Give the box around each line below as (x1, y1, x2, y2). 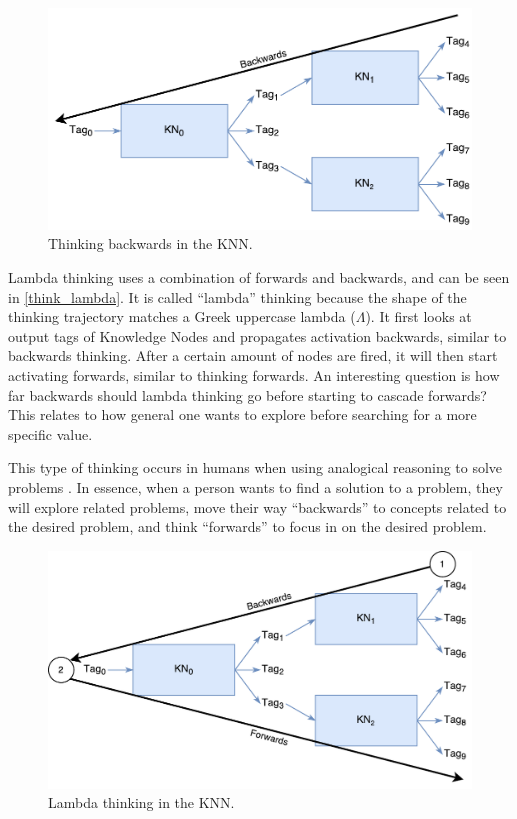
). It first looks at (365, 306, 472, 327)
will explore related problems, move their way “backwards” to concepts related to (8, 496, 507, 517)
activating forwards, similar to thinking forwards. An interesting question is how (8, 364, 500, 385)
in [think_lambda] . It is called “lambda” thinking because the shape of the (8, 286, 467, 307)
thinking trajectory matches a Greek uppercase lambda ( (8, 306, 356, 327)
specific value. (8, 423, 93, 444)
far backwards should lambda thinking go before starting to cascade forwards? (8, 384, 487, 405)
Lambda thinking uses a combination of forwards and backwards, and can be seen (8, 266, 510, 287)
